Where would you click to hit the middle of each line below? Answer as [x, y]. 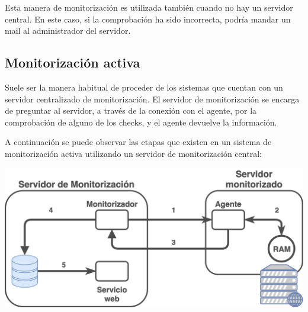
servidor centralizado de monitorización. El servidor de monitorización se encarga [152, 99]
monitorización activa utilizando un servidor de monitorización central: [133, 153]
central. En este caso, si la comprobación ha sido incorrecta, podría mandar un [148, 19]
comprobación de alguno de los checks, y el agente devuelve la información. [141, 122]
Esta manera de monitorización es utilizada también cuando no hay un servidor [149, 7]
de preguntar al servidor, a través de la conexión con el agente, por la [131, 110]
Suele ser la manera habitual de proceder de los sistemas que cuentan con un [144, 87]
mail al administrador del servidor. [68, 30]
